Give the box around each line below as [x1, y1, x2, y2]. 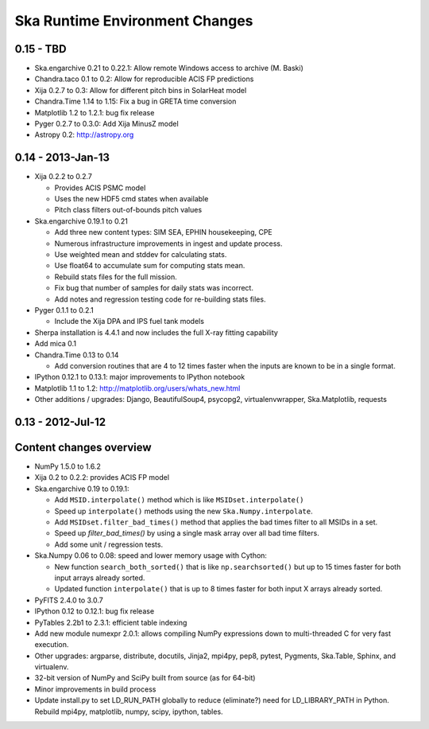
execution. [34, 640, 69, 649]
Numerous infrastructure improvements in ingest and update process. [54, 239, 283, 248]
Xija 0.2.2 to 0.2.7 [34, 172, 93, 181]
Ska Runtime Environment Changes [14, 12, 253, 29]
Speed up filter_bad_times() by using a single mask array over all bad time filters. [54, 528, 319, 538]
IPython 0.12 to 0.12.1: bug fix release [34, 606, 155, 616]
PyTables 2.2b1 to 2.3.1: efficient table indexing [34, 618, 187, 627]
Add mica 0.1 [34, 339, 77, 349]
